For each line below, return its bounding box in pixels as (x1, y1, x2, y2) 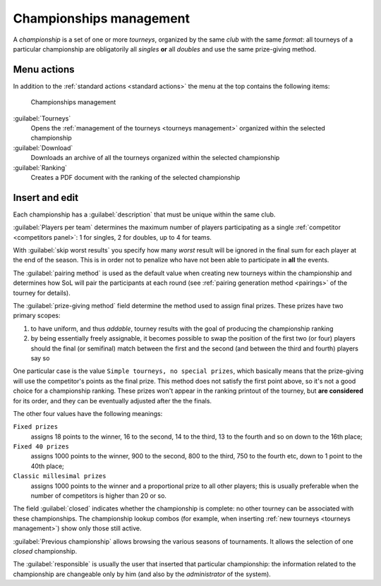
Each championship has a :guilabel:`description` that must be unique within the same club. (13, 210, 276, 219)
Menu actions (13, 63, 75, 75)
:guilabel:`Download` (13, 143, 73, 152)
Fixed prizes (13, 423, 59, 431)
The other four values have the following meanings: (13, 409, 163, 417)
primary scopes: (13, 311, 61, 320)
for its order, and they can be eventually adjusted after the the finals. (13, 396, 212, 405)
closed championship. (13, 547, 78, 555)
